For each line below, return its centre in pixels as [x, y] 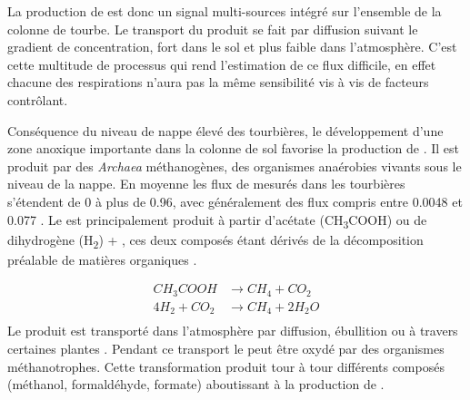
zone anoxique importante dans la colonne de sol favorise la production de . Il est [234, 148]
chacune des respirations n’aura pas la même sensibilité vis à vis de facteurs [218, 82]
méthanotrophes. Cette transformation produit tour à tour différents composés [226, 366]
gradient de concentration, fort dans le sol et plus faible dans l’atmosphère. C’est [232, 47]
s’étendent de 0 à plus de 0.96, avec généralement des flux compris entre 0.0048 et [235, 201]
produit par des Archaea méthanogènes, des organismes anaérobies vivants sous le [235, 166]
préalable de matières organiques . [102, 259]
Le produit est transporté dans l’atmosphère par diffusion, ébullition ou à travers [233, 331]
